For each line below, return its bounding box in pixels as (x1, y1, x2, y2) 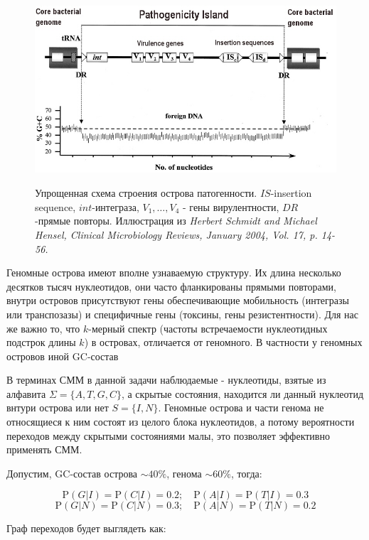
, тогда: (230, 465, 262, 480)
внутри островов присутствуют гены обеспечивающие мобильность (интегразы (6, 293, 349, 308)
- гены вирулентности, (183, 199, 279, 214)
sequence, (35, 199, 76, 214)
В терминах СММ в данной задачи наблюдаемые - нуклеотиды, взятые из (6, 372, 326, 387)
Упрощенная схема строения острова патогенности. (35, 185, 257, 200)
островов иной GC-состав (6, 348, 119, 363)
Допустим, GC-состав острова (6, 465, 138, 480)
